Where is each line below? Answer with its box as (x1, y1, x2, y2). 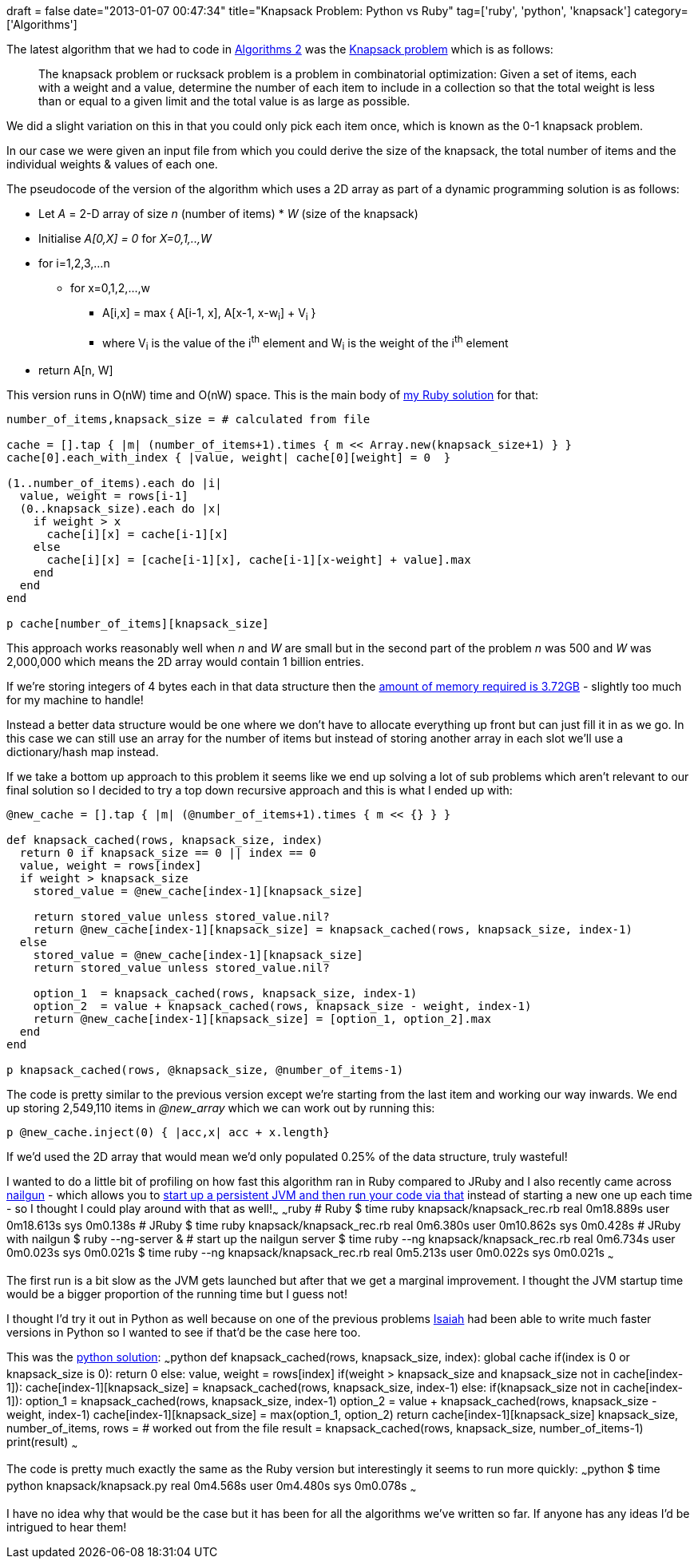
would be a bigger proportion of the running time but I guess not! (6, 1286, 347, 1301)
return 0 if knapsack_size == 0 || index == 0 (19, 846, 316, 860)
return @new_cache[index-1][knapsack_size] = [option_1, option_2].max (33, 1012, 491, 1026)
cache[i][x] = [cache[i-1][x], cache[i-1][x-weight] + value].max (46, 553, 471, 567)
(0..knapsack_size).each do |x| (19, 502, 222, 516)
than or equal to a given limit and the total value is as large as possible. (38, 94, 410, 108)
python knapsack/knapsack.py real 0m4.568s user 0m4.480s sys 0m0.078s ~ (6, 1479, 417, 1496)
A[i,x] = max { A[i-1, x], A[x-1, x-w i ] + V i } (102, 306, 316, 323)
